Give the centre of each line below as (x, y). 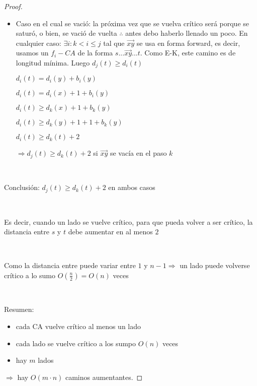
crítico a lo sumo (30, 275)
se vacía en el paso (138, 153)
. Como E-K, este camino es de (188, 53)
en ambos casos (132, 187)
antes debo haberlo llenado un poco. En (187, 33)
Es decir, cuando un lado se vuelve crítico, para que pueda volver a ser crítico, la (128, 221)
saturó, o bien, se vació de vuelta (66, 33)
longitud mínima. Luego (53, 62)
